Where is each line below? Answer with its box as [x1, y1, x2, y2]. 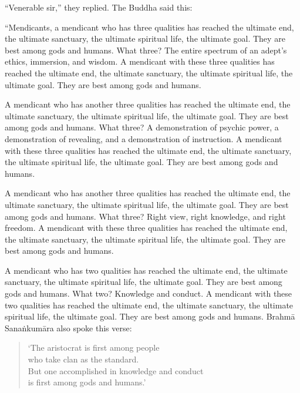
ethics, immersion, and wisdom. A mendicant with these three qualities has [5, 55, 275, 68]
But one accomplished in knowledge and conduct [28, 364, 204, 377]
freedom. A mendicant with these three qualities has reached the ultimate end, [5, 221, 288, 234]
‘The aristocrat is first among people [28, 341, 160, 354]
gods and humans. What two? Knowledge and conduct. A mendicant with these [5, 287, 292, 300]
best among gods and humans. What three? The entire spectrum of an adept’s [5, 43, 287, 56]
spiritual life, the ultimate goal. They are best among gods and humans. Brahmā [5, 310, 295, 323]
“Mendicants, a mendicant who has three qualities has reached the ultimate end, [5, 21, 294, 33]
